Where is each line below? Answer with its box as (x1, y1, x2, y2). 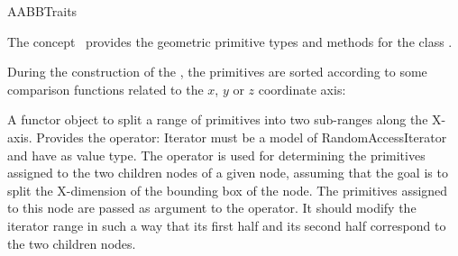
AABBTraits (7, 2, 78, 20)
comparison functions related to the (7, 79, 204, 98)
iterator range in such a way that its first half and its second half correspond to (7, 215, 446, 234)
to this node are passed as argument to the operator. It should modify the (7, 198, 417, 217)
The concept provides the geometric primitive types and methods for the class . (7, 32, 453, 50)
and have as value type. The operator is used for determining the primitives (7, 145, 426, 164)
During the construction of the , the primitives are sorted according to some (7, 62, 427, 81)
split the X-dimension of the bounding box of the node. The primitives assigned (7, 180, 448, 199)
